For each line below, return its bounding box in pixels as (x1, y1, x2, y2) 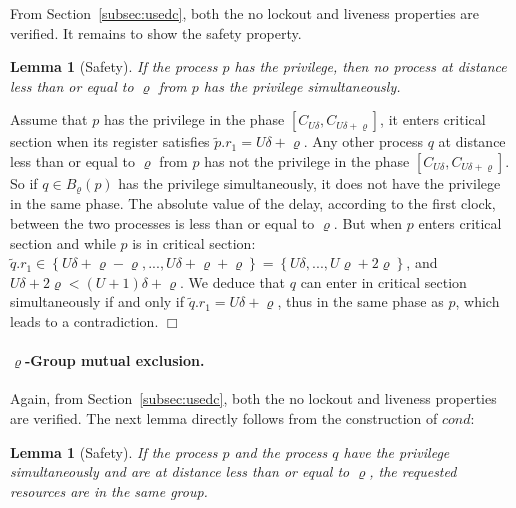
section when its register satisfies (10, 131, 210, 152)
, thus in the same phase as (277, 291, 444, 312)
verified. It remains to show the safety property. (10, 22, 302, 43)
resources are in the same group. (10, 480, 208, 501)
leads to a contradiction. (10, 310, 159, 331)
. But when (333, 213, 403, 234)
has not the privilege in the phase (204, 150, 410, 171)
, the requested (369, 461, 457, 482)
